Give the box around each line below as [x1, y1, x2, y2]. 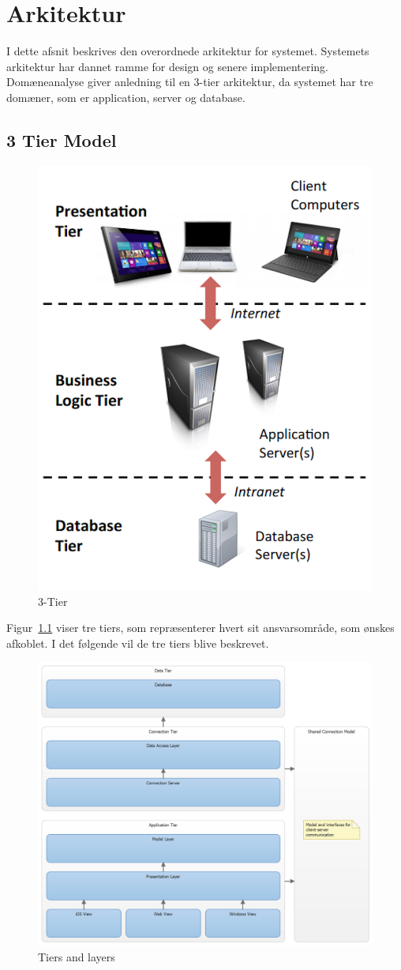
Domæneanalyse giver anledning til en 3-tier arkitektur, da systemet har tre [6, 73, 373, 90]
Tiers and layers [38, 948, 115, 964]
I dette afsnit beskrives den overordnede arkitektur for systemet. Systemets [6, 43, 369, 59]
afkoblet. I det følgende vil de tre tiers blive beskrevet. [6, 634, 269, 651]
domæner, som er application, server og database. [6, 88, 245, 105]
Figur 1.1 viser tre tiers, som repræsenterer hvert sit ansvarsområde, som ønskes [6, 619, 395, 636]
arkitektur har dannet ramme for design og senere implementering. [6, 58, 328, 74]
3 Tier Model [6, 127, 117, 152]
